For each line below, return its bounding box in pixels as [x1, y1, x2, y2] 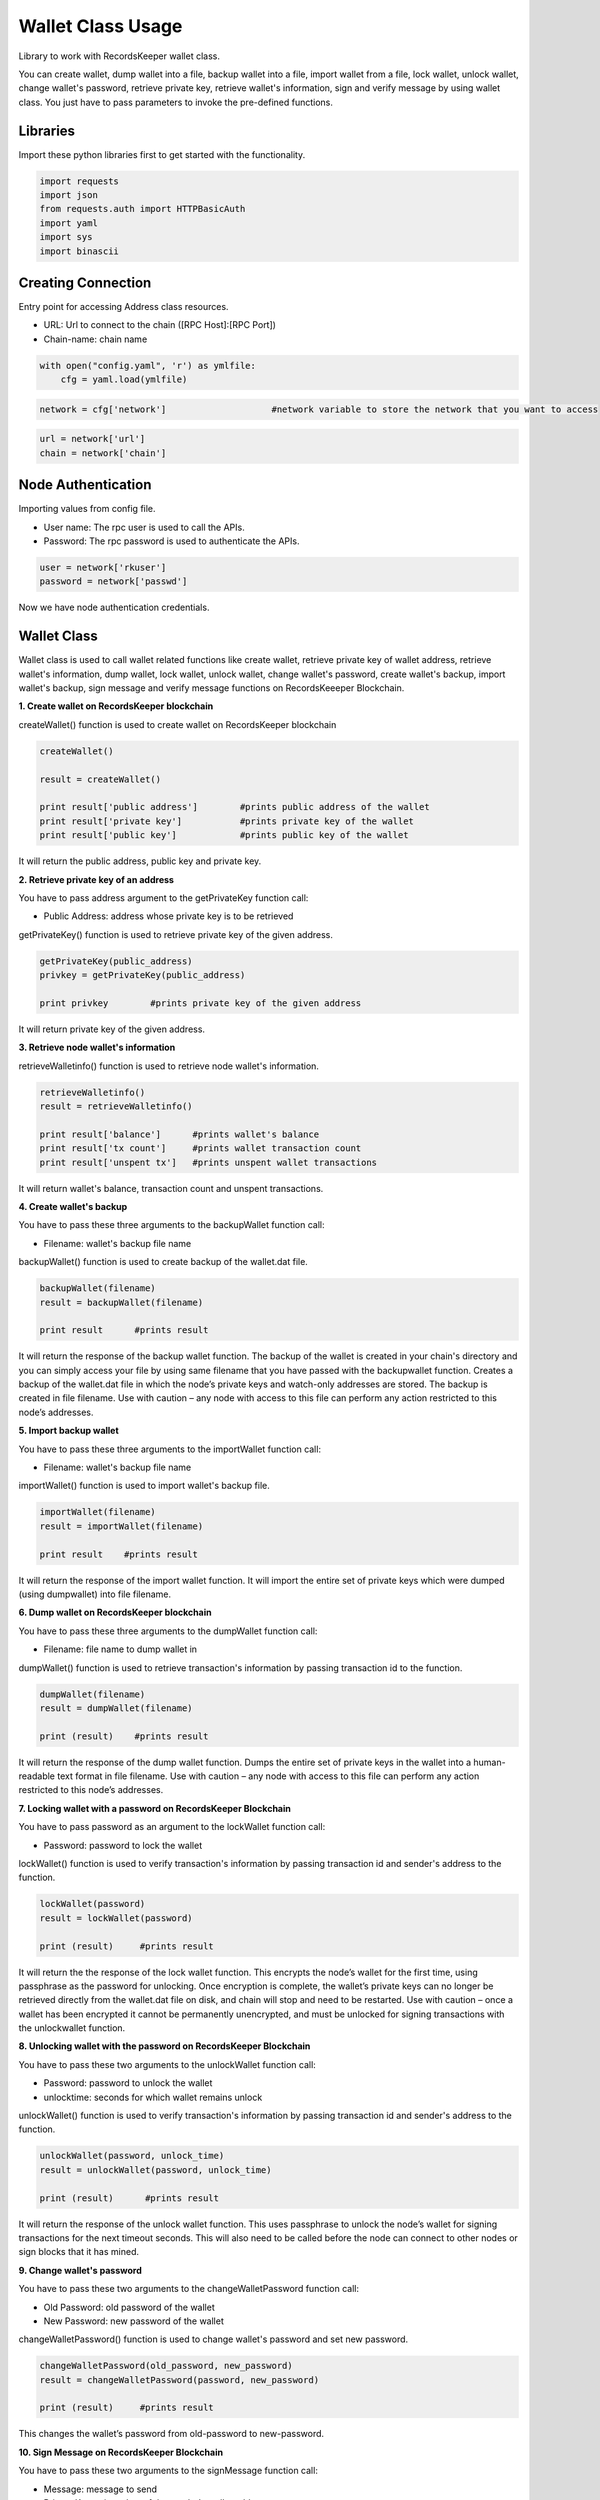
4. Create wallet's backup [18, 1200, 128, 1212]
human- [473, 1756, 506, 1768]
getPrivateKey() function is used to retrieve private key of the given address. [18, 928, 334, 940]
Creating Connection [18, 274, 152, 291]
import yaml [39, 217, 99, 229]
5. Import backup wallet [18, 1425, 119, 1437]
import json [39, 190, 99, 200]
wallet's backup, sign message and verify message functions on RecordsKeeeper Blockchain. [18, 682, 405, 694]
